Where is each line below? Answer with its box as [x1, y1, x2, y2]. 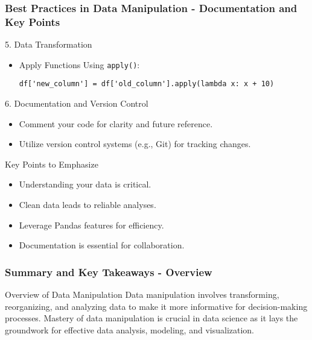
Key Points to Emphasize [5, 157, 98, 170]
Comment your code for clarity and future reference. [19, 117, 213, 130]
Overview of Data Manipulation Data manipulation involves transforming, [5, 288, 279, 301]
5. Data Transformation [5, 38, 92, 51]
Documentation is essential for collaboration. [19, 239, 185, 251]
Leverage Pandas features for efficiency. [19, 218, 164, 231]
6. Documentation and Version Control [5, 97, 148, 110]
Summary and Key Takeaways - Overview [5, 264, 212, 279]
